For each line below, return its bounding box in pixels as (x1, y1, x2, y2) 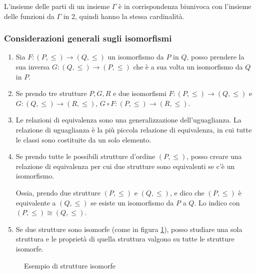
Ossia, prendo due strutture (15, 187, 100, 197)
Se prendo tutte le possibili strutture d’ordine (15, 151, 155, 161)
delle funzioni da (4, 10, 54, 21)
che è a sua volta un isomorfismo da (133, 61, 243, 71)
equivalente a (15, 197, 56, 207)
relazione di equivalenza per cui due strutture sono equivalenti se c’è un (15, 160, 235, 171)
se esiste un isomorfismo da (90, 197, 174, 207)
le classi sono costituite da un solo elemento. (15, 134, 151, 144)
